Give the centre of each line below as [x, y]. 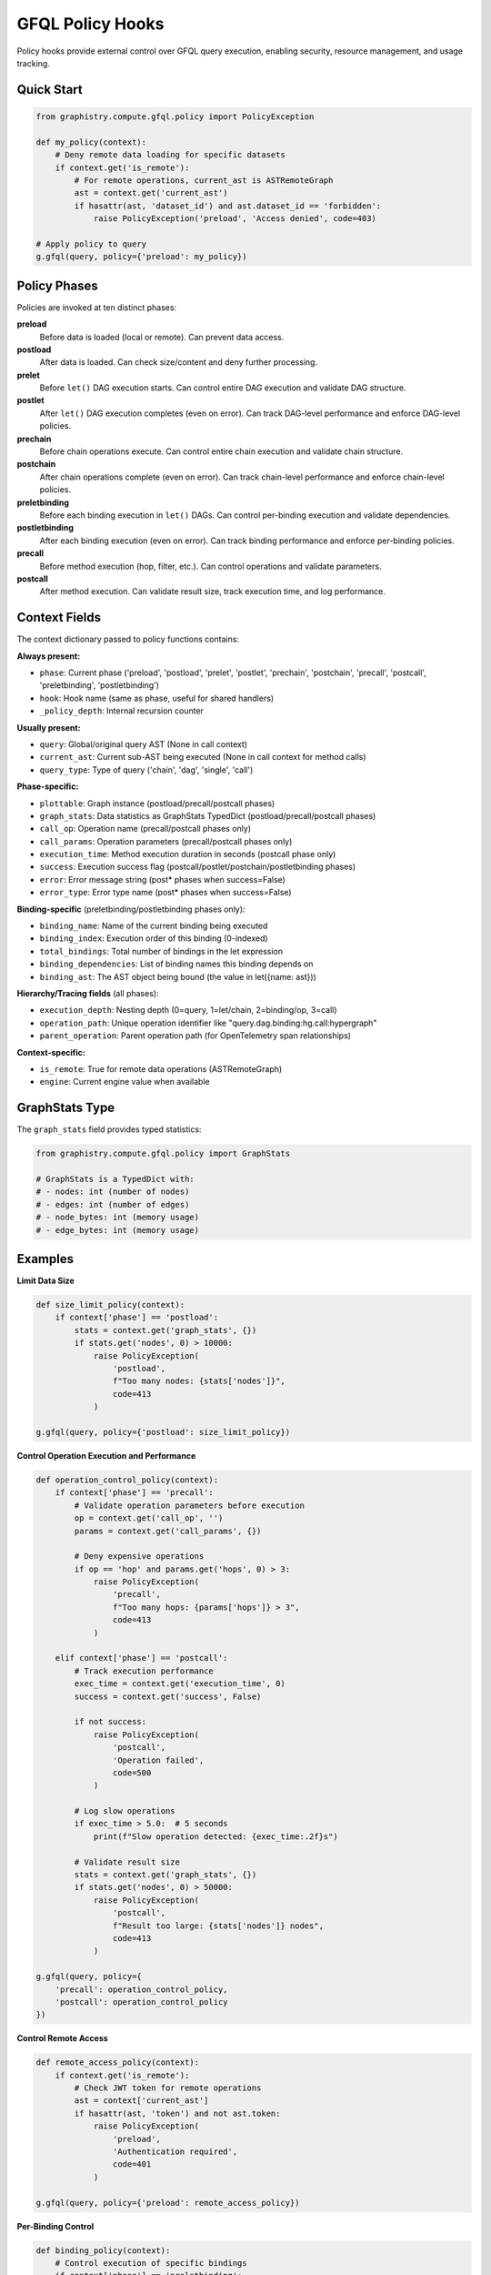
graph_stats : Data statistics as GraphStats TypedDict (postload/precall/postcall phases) [208, 815]
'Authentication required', [175, 2152]
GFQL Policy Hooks [90, 24]
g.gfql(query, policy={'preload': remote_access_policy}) [168, 2203]
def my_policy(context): [91, 142]
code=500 [132, 1773]
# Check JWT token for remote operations [168, 2088]
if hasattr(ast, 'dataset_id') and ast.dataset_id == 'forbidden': [228, 206]
